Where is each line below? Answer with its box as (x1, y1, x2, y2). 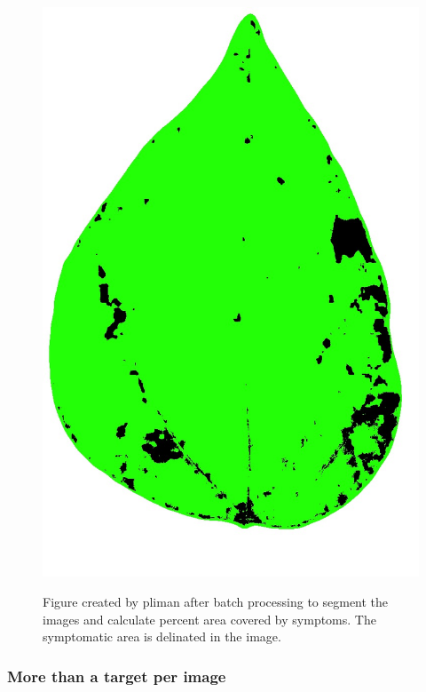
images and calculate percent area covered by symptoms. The (43, 609, 376, 628)
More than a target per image (7, 664, 226, 687)
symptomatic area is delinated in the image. (43, 627, 281, 646)
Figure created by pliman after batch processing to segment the (43, 592, 389, 610)
